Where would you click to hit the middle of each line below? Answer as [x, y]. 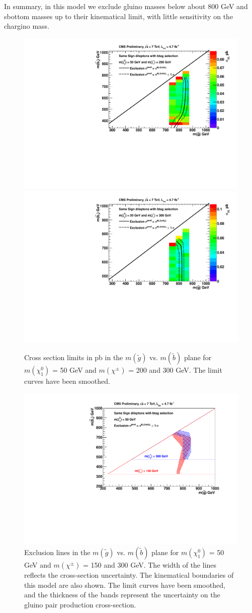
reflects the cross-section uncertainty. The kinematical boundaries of [129, 575]
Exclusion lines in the [57, 552]
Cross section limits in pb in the [74, 357]
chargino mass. [27, 26]
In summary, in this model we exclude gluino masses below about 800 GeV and [126, 6]
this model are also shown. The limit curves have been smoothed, [125, 585]
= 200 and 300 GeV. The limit [175, 370]
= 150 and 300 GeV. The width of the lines [150, 565]
